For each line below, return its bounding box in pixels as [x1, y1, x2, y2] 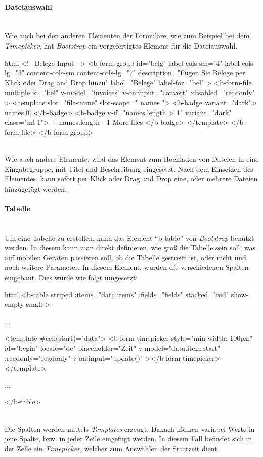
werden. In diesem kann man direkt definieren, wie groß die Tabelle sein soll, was [5, 242, 256, 253]
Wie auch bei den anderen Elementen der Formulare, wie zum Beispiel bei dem [5, 30, 250, 41]
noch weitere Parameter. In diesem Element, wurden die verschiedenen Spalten [5, 262, 249, 272]
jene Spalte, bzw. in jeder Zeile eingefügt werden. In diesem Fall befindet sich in [5, 433, 252, 444]
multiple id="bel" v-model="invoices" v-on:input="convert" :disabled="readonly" [5, 87, 255, 98]
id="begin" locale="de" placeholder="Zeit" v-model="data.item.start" [5, 343, 221, 353]
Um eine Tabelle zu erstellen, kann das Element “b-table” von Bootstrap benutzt [5, 232, 254, 243]
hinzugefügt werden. [5, 183, 67, 194]
